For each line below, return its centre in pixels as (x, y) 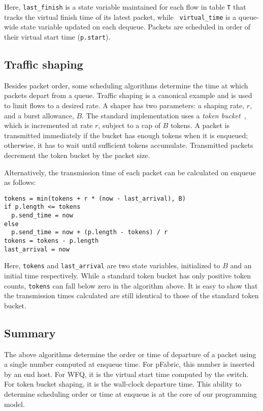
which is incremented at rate (48, 125)
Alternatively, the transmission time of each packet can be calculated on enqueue (130, 172)
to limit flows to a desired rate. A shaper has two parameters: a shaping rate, (124, 105)
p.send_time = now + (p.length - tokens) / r (90, 232)
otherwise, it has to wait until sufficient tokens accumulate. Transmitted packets (129, 145)
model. (14, 404)
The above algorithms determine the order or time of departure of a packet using (130, 354)
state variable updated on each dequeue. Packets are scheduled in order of (136, 27)
